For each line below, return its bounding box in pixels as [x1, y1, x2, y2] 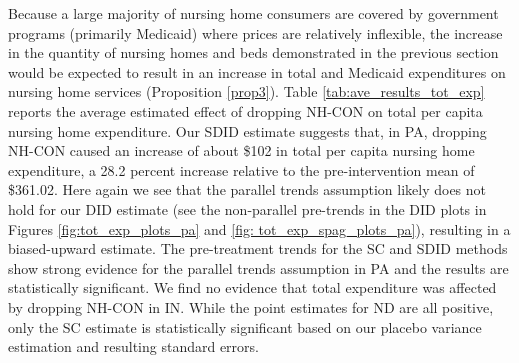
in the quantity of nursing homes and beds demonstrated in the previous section [8, 42, 499, 63]
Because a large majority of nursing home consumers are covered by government [8, 3, 499, 23]
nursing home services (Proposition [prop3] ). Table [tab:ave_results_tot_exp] [8, 81, 485, 102]
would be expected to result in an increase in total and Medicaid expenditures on [8, 61, 506, 82]
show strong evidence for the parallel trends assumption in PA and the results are [8, 257, 509, 278]
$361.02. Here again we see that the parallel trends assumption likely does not [8, 179, 487, 200]
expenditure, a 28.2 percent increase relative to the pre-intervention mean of [8, 159, 475, 180]
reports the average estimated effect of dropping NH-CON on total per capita [8, 100, 483, 121]
